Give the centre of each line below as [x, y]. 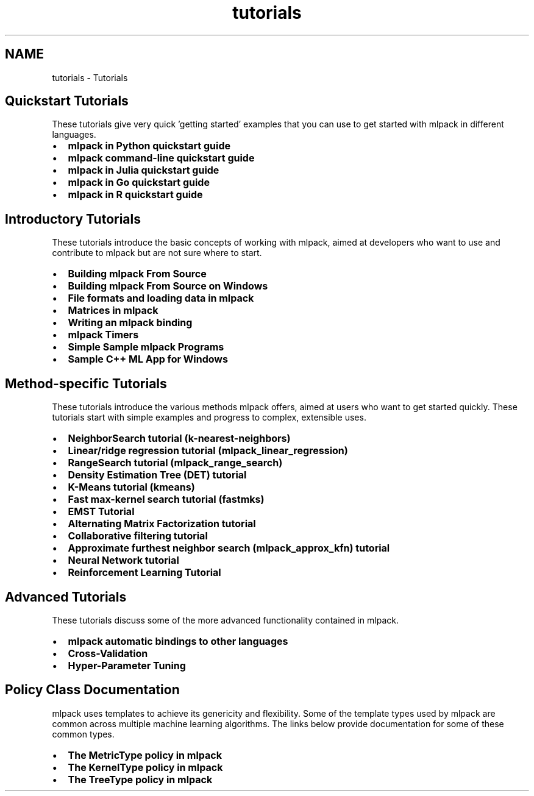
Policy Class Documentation [92, 690]
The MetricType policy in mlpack [145, 755]
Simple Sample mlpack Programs [146, 347]
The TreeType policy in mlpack [140, 779]
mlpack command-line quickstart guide [161, 158]
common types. [83, 734]
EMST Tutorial [101, 512]
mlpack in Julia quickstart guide [144, 170]
